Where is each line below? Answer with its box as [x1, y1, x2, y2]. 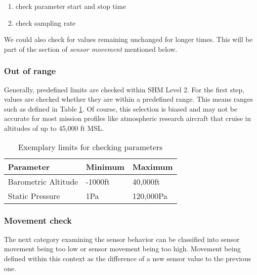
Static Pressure [8, 190, 60, 201]
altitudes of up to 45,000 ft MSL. [4, 122, 104, 133]
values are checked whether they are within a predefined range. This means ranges [4, 94, 253, 104]
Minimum [86, 160, 125, 172]
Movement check [4, 214, 72, 227]
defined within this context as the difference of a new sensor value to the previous [4, 253, 251, 263]
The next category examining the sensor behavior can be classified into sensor [4, 234, 240, 244]
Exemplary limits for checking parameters [18, 141, 163, 153]
